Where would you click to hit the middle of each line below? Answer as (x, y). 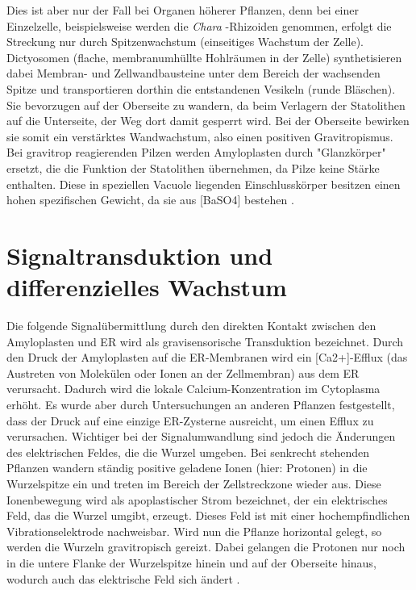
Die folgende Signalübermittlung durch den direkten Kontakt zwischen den (191, 326)
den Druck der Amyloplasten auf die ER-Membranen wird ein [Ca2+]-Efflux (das (207, 357)
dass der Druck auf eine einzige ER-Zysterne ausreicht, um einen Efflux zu (190, 420)
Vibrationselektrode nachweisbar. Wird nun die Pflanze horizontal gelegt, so (194, 531)
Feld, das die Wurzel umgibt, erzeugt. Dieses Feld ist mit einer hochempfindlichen (208, 515)
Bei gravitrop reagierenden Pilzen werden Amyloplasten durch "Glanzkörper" (196, 152)
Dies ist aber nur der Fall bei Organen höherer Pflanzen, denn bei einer (183, 10)
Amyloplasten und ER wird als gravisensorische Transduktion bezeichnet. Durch (205, 341)
